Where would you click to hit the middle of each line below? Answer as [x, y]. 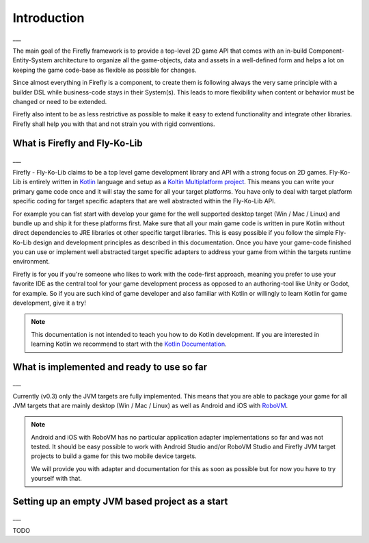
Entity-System [32, 60]
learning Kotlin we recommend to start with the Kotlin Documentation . [129, 344]
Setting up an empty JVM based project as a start [120, 502]
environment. [31, 262]
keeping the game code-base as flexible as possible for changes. [105, 70]
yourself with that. [56, 479]
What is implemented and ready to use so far [110, 367]
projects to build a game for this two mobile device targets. [114, 456]
